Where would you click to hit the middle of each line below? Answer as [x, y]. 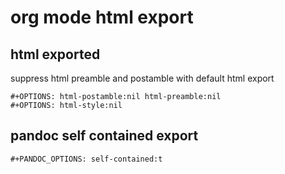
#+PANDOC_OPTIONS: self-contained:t [86, 159]
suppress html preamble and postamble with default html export [142, 78]
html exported [55, 54]
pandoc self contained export [104, 136]
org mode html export [102, 17]
